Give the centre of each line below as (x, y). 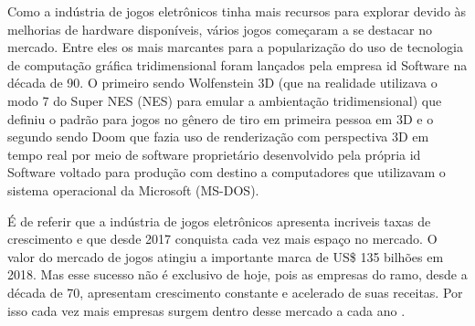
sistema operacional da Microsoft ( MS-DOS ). (133, 189)
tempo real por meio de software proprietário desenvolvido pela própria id (214, 154)
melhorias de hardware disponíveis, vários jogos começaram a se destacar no (220, 29)
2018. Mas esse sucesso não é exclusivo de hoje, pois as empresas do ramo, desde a (237, 274)
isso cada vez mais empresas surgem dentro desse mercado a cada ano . (206, 310)
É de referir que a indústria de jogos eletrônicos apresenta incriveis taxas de (219, 221)
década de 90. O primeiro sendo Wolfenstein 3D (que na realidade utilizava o (222, 83)
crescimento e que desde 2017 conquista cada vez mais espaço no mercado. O (222, 239)
